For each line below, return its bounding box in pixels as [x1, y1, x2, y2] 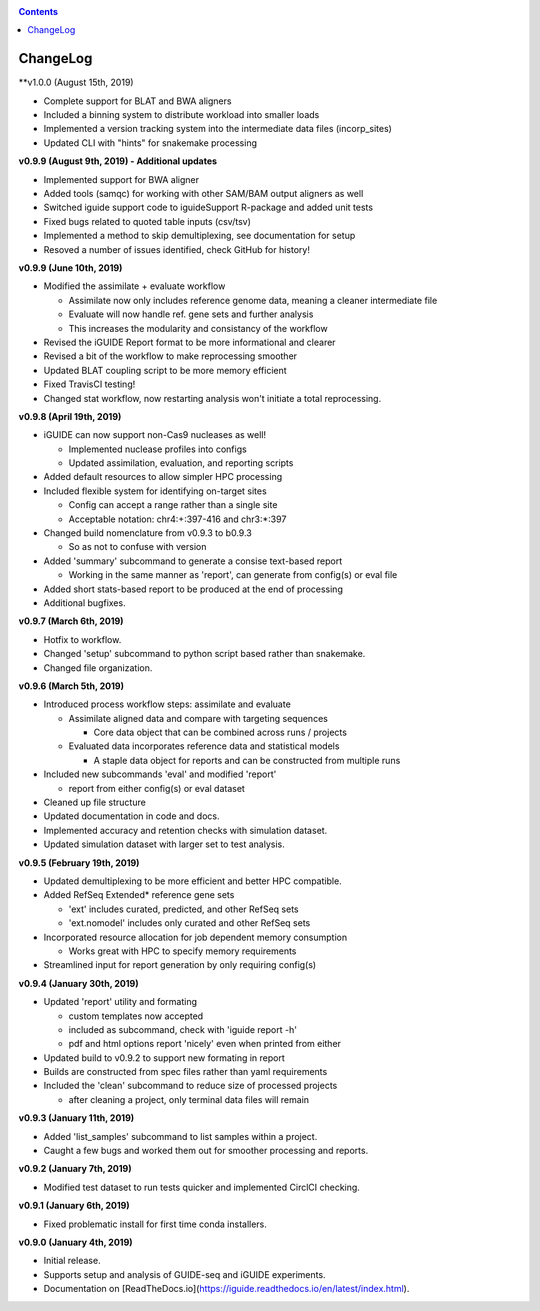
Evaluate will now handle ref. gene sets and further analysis [68, 308, 314, 320]
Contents [18, 6, 59, 17]
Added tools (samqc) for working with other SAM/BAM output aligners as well [43, 188, 364, 200]
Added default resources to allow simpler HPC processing [43, 471, 283, 483]
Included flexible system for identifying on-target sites [43, 485, 267, 497]
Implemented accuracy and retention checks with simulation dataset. [43, 824, 328, 836]
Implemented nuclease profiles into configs [68, 443, 247, 455]
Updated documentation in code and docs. [43, 810, 220, 822]
